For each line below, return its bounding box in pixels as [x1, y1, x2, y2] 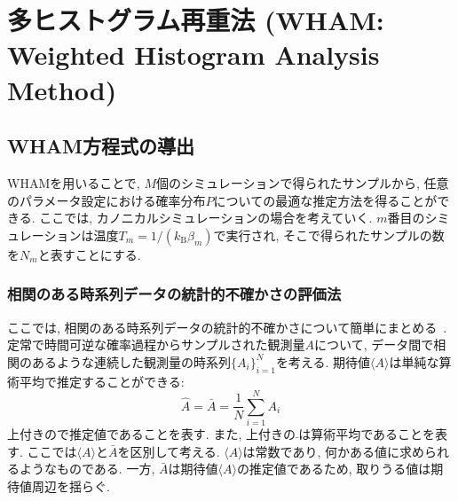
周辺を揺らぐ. [31, 477, 110, 496]
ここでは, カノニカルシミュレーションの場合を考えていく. [39, 208, 373, 227]
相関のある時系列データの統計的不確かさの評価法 [7, 283, 342, 305]
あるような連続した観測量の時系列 [31, 352, 231, 371]
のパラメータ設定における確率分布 [7, 191, 206, 209]
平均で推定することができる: [19, 372, 185, 390]
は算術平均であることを [298, 425, 436, 443]
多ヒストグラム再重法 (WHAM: [7, 2, 384, 38]
